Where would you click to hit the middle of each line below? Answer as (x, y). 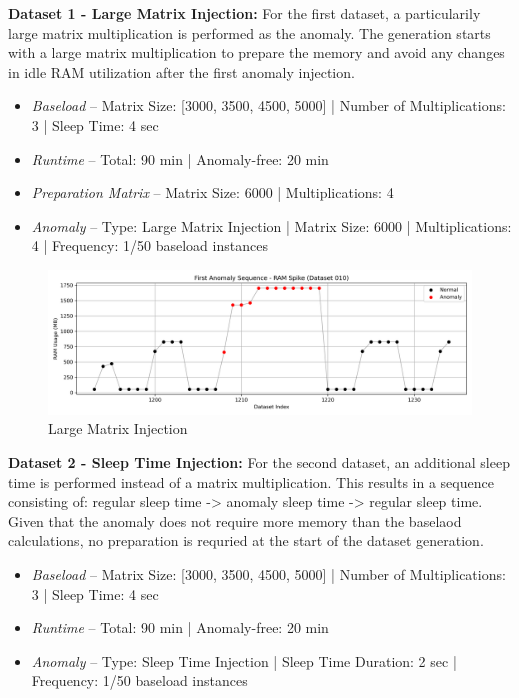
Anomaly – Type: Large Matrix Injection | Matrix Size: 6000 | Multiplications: (271, 225)
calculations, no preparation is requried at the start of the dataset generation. (246, 540)
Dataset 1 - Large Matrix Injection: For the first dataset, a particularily (244, 13)
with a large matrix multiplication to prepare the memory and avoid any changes (256, 52)
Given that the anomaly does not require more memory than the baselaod (235, 520)
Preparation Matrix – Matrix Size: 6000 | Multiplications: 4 (212, 192)
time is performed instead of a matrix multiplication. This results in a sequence (251, 481)
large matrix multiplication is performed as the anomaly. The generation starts (249, 32)
